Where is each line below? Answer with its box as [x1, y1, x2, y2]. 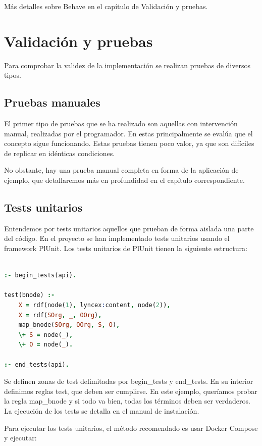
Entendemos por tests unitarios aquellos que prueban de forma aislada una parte [4, 223, 254, 233]
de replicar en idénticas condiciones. [4, 147, 115, 158]
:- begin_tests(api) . [4, 272, 77, 279]
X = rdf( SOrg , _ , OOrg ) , [18, 311, 102, 319]
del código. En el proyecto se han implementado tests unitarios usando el [4, 233, 230, 243]
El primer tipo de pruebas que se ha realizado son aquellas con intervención [4, 118, 238, 129]
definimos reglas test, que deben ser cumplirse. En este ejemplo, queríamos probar [4, 385, 257, 396]
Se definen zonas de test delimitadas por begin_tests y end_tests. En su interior [4, 376, 253, 386]
